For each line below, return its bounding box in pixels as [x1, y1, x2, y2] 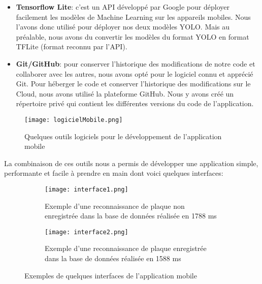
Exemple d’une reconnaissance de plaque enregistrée [45, 243, 207, 254]
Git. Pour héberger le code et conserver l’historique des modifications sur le [16, 78, 251, 89]
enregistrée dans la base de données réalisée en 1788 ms [45, 210, 217, 221]
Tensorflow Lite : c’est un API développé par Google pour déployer [16, 2, 230, 12]
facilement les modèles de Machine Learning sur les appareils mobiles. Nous [16, 11, 251, 22]
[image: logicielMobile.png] [24, 116, 123, 123]
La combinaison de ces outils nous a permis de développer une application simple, [4, 157, 258, 168]
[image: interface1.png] [45, 185, 128, 193]
